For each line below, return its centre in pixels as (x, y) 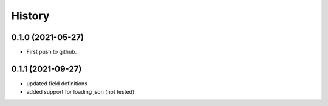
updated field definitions (57, 83)
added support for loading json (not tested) (80, 92)
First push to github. (52, 52)
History (30, 16)
